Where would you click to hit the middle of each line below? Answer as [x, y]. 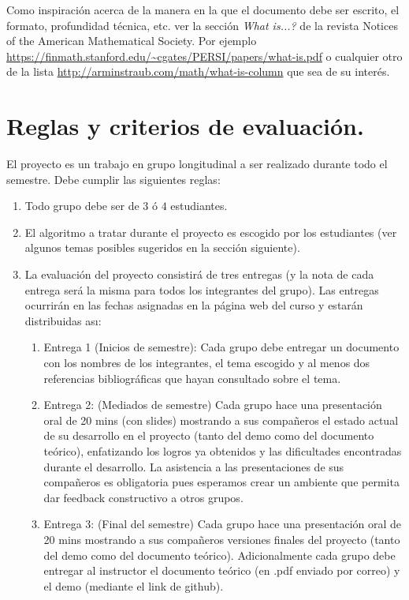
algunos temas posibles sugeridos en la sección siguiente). [162, 247]
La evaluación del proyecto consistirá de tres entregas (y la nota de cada [199, 274]
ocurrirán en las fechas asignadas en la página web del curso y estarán [194, 305]
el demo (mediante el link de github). [134, 585]
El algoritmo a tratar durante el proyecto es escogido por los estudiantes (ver [211, 232]
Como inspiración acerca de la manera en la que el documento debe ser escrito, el [203, 9]
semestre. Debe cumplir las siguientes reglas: [113, 179]
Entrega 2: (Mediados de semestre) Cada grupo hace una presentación [213, 405]
